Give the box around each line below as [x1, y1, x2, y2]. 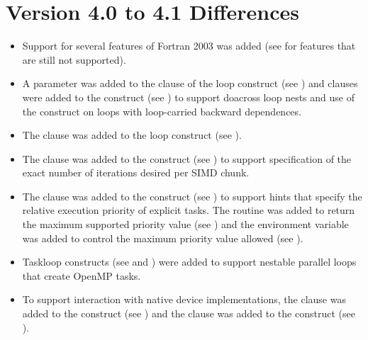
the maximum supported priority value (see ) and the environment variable [22, 217, 349, 232]
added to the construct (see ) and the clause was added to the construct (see [22, 306, 355, 321]
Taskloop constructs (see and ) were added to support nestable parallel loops [22, 254, 357, 269]
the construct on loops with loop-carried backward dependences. [22, 103, 301, 118]
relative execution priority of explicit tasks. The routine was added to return [22, 203, 355, 217]
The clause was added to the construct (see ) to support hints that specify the [22, 188, 362, 203]
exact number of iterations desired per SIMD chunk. [22, 165, 250, 180]
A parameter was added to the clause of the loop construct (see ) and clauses [22, 76, 358, 91]
